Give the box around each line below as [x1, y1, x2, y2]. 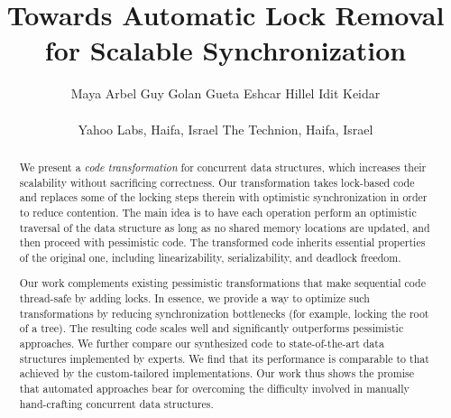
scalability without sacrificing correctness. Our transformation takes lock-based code [19, 174, 415, 190]
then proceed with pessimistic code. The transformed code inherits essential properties [19, 235, 426, 250]
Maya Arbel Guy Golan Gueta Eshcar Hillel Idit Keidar [70, 84, 381, 103]
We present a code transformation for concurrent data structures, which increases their [19, 159, 427, 174]
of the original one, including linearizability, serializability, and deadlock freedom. [19, 249, 401, 265]
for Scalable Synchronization [44, 32, 407, 69]
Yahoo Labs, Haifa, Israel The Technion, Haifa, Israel [78, 119, 373, 138]
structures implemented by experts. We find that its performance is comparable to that [19, 350, 429, 366]
